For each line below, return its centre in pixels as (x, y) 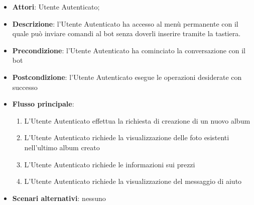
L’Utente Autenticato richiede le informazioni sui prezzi (110, 164)
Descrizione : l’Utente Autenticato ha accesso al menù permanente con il (125, 23)
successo (25, 87)
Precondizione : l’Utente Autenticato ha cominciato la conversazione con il (129, 50)
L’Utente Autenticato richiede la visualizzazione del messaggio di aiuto (133, 181)
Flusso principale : (43, 104)
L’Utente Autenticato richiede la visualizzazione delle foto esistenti (127, 137)
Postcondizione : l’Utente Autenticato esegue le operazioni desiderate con (127, 77)
